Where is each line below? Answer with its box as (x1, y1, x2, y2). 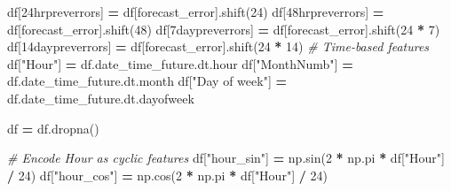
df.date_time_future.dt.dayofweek (7, 88, 194, 107)
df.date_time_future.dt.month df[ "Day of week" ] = (7, 72, 287, 90)
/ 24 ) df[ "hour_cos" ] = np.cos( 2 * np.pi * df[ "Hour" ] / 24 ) (7, 165, 328, 184)
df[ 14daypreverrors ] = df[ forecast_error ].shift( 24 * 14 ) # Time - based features (7, 37, 430, 56)
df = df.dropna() (7, 118, 99, 137)
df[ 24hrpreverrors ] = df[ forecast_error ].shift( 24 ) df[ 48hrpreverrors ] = (7, 3, 384, 20)
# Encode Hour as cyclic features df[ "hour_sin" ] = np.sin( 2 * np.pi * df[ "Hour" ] (7, 149, 445, 167)
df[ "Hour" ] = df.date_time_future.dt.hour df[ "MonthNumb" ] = (7, 54, 353, 73)
